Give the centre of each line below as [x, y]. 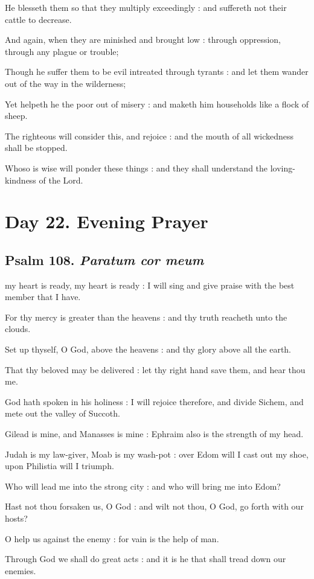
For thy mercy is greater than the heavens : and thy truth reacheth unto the [146, 317]
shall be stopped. [36, 148]
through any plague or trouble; [62, 51]
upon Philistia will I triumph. [59, 466]
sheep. [16, 116]
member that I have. [43, 297]
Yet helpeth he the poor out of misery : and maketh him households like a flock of [157, 104]
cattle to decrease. [38, 19]
